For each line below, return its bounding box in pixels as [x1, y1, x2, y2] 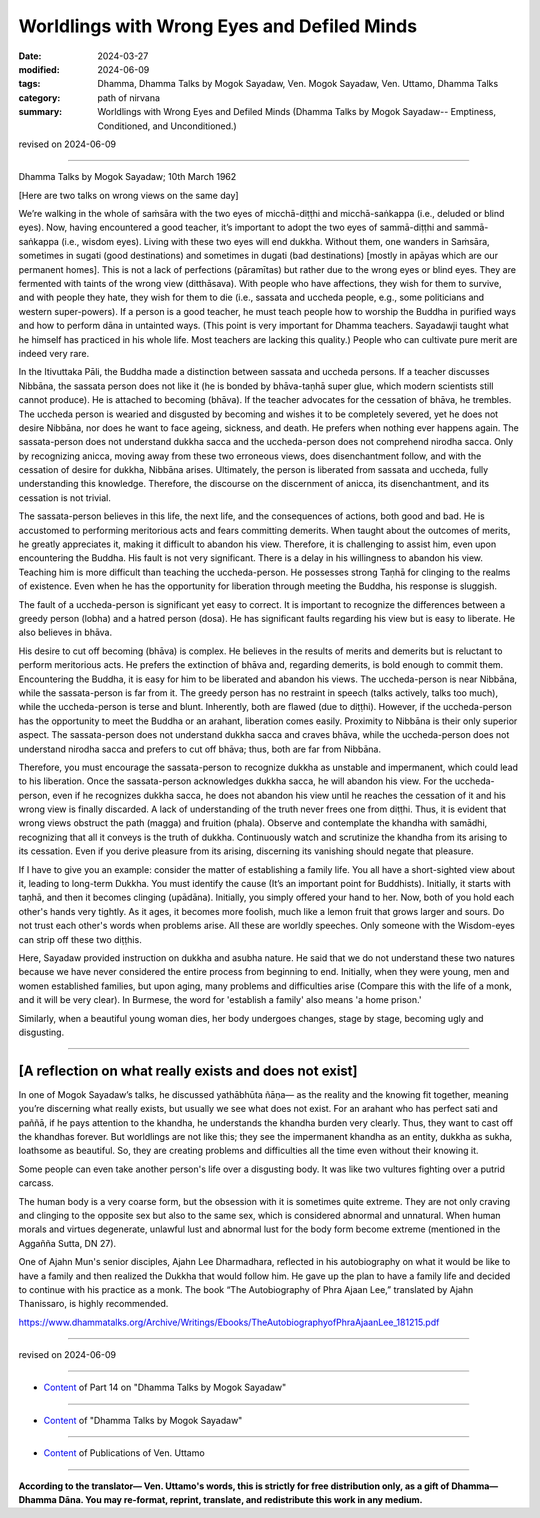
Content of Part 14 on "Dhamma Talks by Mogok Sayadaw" [43, 1381, 287, 1394]
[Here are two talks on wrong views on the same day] [18, 189, 239, 201]
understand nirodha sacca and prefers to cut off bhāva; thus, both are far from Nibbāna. [18, 743, 382, 755]
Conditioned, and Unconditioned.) [97, 120, 237, 132]
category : [18, 91, 61, 104]
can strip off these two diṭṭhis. [18, 933, 142, 945]
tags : [18, 78, 41, 90]
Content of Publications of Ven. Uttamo [43, 1447, 205, 1459]
